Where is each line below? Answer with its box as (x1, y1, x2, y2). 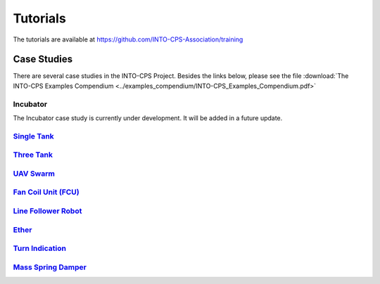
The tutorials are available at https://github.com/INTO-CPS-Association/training (13, 35, 243, 44)
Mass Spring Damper (13, 262, 87, 272)
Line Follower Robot (13, 206, 82, 216)
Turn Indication (13, 243, 67, 253)
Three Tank (13, 150, 53, 160)
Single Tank (13, 131, 54, 141)
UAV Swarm (13, 169, 56, 179)
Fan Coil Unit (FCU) (13, 187, 80, 197)
